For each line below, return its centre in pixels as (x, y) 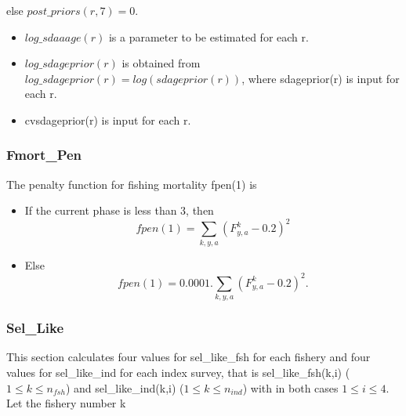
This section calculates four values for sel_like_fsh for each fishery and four (188, 357)
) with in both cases (290, 387)
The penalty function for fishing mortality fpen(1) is (132, 184)
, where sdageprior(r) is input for (321, 78)
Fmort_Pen (44, 155)
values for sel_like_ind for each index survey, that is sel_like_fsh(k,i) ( (178, 373)
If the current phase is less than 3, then (119, 210)
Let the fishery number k (66, 403)
